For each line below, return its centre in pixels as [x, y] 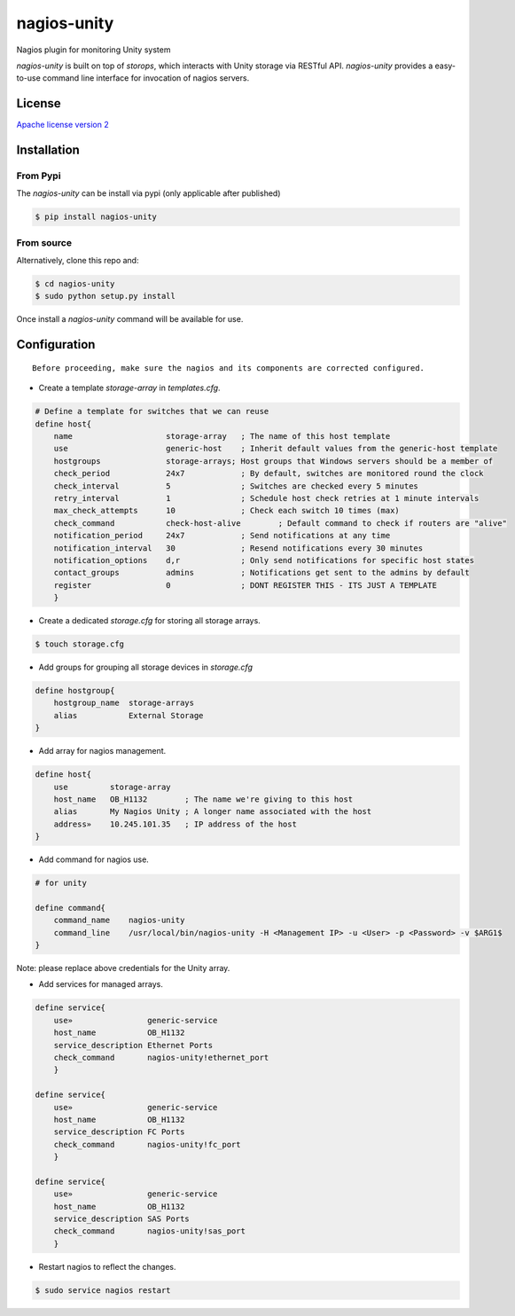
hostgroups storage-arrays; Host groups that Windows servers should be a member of [273, 461]
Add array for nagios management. [102, 751]
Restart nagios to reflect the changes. [107, 1266]
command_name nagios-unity [119, 920]
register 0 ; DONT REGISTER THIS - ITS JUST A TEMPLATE [246, 585]
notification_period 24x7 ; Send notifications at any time [222, 536]
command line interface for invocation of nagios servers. [146, 78]
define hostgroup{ [75, 691]
